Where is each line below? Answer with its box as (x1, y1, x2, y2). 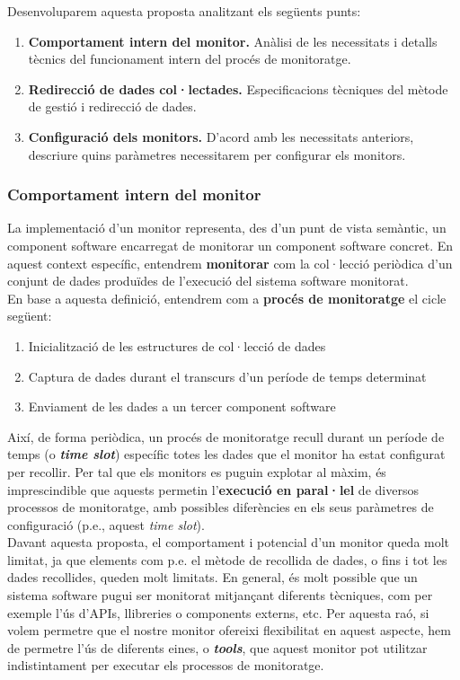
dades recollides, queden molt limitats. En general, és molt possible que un (7, 568, 418, 587)
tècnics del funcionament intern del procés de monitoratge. (28, 49, 351, 68)
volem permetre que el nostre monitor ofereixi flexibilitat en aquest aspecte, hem (7, 621, 451, 640)
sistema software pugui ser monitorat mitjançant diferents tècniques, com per (7, 586, 433, 605)
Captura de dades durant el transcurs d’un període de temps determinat (28, 366, 427, 385)
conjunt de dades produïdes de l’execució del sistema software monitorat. (7, 271, 409, 290)
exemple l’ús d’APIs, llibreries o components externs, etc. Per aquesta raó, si (7, 603, 429, 622)
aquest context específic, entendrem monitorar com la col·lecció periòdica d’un (7, 253, 453, 272)
